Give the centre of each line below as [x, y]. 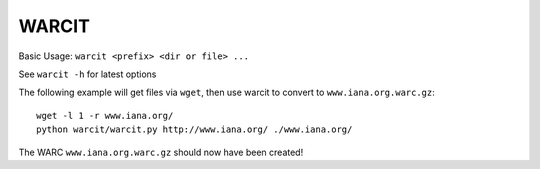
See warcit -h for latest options [87, 74]
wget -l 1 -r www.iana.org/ [105, 115]
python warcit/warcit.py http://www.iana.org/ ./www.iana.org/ [194, 129]
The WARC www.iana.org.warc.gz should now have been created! [161, 152]
